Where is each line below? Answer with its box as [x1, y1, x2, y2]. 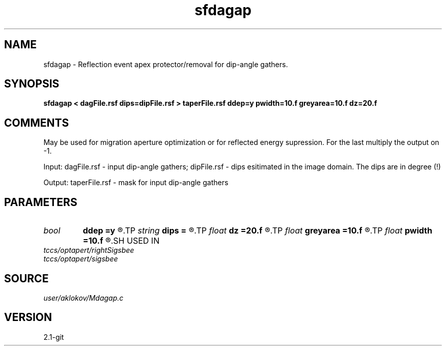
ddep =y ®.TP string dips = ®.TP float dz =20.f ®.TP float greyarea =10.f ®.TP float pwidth [82, 225, 432, 236]
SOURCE [4, 272, 49, 285]
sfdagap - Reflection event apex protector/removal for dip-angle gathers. [43, 60, 288, 69]
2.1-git [43, 332, 64, 341]
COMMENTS [4, 116, 69, 129]
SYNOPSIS [4, 77, 60, 91]
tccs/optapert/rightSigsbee [43, 246, 134, 255]
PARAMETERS [4, 195, 77, 209]
